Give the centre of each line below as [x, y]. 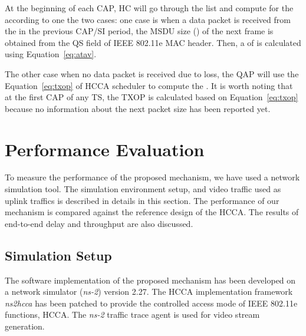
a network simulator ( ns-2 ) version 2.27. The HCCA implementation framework [149, 291]
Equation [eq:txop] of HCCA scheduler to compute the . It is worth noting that [149, 85]
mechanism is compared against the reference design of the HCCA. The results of [152, 212]
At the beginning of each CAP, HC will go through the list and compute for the [149, 8]
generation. [25, 326]
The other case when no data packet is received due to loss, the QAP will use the [152, 73]
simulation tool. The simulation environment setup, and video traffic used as [143, 189]
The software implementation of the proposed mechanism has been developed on [150, 280]
